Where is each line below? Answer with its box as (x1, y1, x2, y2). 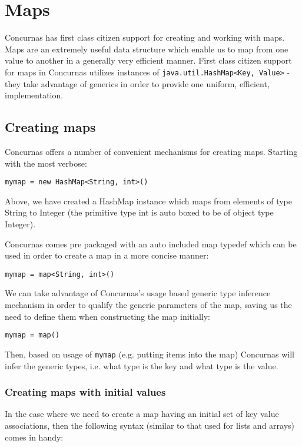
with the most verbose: (5, 157, 87, 169)
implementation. (5, 89, 64, 101)
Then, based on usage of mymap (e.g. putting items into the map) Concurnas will (5, 347, 294, 360)
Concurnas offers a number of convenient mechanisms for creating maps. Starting (5, 145, 298, 157)
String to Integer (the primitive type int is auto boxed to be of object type (5, 206, 274, 218)
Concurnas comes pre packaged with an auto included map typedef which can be (5, 237, 297, 250)
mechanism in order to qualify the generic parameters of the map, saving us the (5, 299, 292, 311)
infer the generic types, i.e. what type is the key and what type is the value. (5, 359, 278, 372)
